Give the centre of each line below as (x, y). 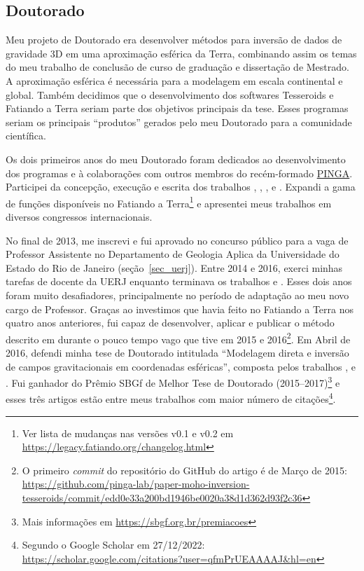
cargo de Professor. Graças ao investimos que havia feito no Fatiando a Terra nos (180, 309)
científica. (26, 136)
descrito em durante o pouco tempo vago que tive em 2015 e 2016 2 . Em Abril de (178, 338)
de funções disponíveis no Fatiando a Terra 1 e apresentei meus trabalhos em (169, 202)
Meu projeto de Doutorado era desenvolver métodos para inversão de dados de (174, 40)
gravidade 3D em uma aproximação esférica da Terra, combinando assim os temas (181, 53)
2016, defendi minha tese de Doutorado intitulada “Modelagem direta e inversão (177, 352)
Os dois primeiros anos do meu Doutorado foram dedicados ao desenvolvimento (176, 159)
